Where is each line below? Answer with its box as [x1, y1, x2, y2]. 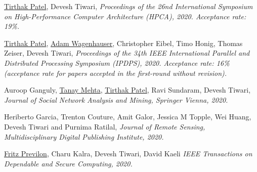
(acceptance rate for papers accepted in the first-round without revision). [4, 67, 227, 78]
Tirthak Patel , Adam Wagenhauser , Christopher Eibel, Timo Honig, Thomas [4, 37, 243, 48]
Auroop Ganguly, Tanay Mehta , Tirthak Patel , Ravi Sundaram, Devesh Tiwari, [4, 84, 251, 95]
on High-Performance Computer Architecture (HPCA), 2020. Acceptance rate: [4, 11, 246, 21]
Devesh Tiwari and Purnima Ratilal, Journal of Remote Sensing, [4, 121, 205, 132]
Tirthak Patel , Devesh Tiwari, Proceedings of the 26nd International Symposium [4, 1, 253, 11]
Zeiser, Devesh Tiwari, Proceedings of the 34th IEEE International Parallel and [4, 48, 250, 58]
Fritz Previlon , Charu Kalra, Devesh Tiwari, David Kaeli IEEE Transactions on [4, 148, 252, 159]
